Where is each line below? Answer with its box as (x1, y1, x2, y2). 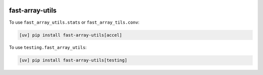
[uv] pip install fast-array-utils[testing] (19, 58, 128, 63)
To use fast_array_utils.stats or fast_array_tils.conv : (9, 19, 140, 25)
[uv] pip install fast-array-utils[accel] (19, 32, 122, 38)
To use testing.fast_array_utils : (9, 45, 87, 50)
